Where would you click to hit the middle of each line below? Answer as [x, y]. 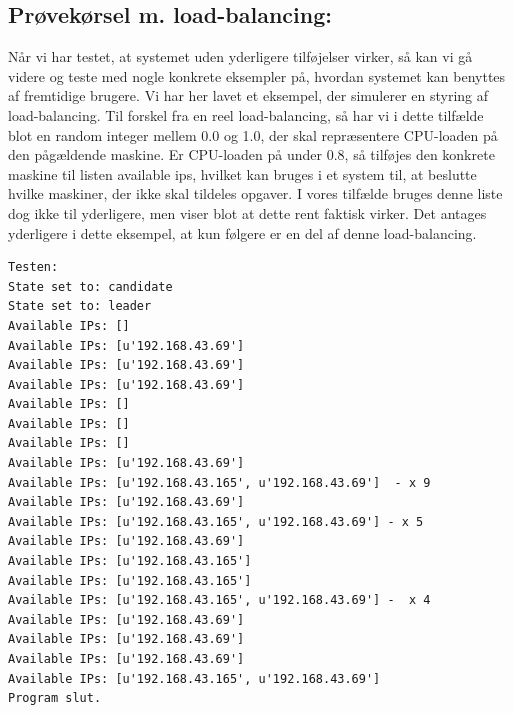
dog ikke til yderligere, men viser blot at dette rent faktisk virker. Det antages [247, 212]
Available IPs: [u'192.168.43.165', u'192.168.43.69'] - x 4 [219, 600]
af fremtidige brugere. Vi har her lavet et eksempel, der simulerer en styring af [248, 95]
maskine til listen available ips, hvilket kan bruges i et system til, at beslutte [242, 173]
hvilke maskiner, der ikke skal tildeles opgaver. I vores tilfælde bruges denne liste [255, 193]
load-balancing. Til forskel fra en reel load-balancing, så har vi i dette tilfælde [246, 114]
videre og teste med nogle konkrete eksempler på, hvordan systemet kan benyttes [257, 75]
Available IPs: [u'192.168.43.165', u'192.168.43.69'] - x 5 [216, 521]
